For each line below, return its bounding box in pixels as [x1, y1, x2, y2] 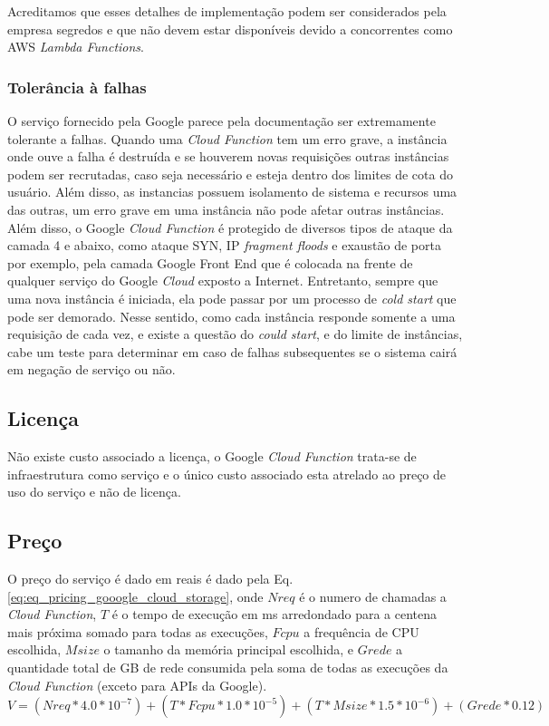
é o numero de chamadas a [299, 586, 447, 605]
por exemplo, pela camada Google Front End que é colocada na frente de [7, 253, 413, 272]
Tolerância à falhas [7, 75, 147, 98]
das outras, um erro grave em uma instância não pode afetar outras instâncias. [7, 199, 445, 218]
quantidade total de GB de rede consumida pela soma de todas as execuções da [7, 658, 448, 677]
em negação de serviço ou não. [7, 360, 176, 379]
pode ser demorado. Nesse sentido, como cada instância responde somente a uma [7, 306, 456, 325]
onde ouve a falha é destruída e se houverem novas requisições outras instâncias [7, 147, 449, 166]
